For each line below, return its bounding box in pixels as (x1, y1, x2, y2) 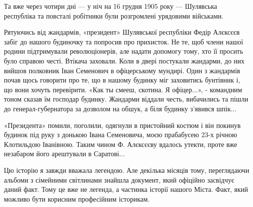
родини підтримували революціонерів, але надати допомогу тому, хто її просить (4, 46, 243, 56)
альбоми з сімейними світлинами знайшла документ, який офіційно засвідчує (4, 174, 234, 185)
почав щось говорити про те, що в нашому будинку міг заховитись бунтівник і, (4, 75, 240, 85)
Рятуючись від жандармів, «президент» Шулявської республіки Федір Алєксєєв (4, 27, 240, 37)
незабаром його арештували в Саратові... (4, 148, 125, 159)
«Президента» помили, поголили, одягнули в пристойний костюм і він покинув (4, 120, 241, 130)
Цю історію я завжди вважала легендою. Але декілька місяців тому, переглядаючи (4, 165, 250, 175)
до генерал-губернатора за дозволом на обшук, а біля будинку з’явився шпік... (4, 103, 236, 113)
